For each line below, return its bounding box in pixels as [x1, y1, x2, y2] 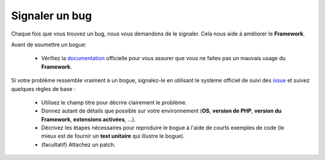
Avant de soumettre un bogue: [11, 41, 87, 48]
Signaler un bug [11, 9, 92, 22]
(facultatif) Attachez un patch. [41, 141, 116, 148]
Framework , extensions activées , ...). [41, 115, 136, 123]
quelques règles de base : [11, 85, 76, 93]
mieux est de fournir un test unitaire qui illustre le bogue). [41, 132, 185, 140]
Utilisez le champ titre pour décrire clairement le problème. [41, 99, 187, 106]
